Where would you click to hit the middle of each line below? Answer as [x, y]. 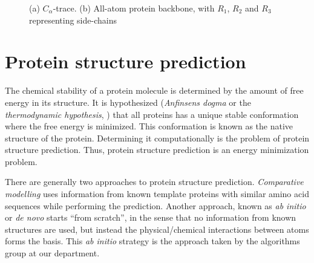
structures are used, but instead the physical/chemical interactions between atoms [157, 229]
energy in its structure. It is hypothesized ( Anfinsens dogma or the [128, 102]
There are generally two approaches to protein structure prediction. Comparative [154, 182]
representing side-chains [73, 20]
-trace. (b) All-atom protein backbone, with [134, 8]
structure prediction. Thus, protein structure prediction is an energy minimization [157, 150]
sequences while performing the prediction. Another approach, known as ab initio [155, 205]
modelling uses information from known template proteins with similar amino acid [157, 194]
